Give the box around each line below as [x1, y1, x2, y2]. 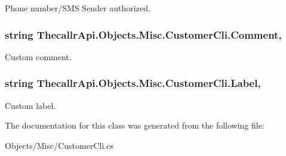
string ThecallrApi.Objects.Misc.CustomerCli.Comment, [5, 27, 282, 42]
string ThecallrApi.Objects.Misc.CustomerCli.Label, [5, 76, 261, 91]
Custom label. [5, 99, 56, 111]
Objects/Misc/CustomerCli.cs [5, 139, 113, 151]
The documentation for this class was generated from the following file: [5, 119, 265, 132]
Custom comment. [5, 50, 72, 63]
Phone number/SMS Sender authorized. [5, 2, 150, 14]
